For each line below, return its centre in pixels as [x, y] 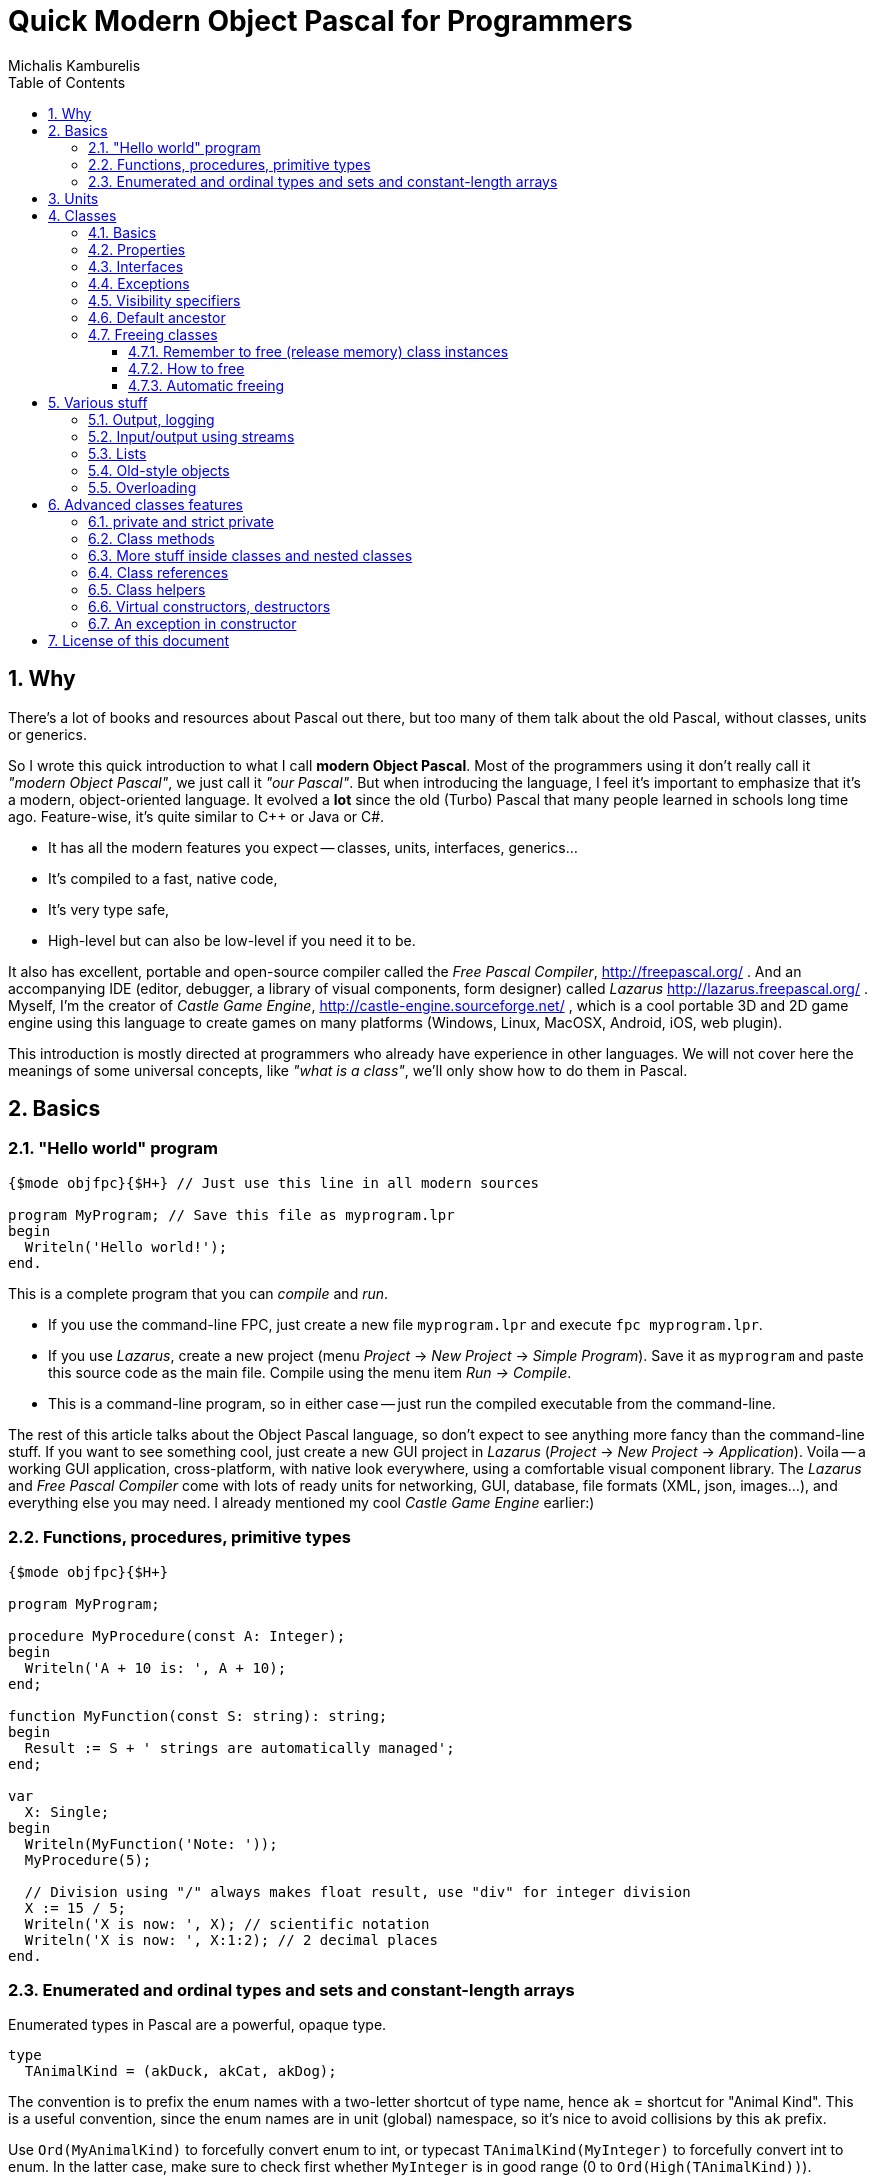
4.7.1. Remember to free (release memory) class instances [318, 351]
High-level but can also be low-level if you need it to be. [232, 940]
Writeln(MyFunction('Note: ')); [151, 1843]
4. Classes [82, 215]
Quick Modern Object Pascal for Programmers [320, 21]
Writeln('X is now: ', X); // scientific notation [227, 1923]
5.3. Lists [117, 453]
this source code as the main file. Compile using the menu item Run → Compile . [310, 1372]
